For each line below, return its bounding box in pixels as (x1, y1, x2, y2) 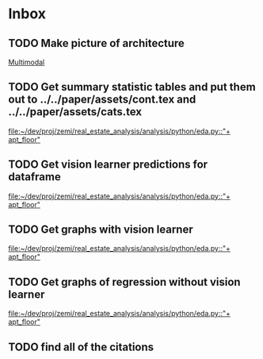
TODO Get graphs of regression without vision (8, 275, 241, 288)
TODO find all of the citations (8, 340, 154, 353)
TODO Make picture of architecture (8, 37, 185, 50)
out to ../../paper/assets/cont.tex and (8, 93, 196, 106)
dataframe (8, 170, 61, 183)
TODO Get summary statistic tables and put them (8, 80, 256, 94)
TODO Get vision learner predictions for (8, 158, 208, 172)
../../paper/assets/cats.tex (8, 105, 143, 119)
